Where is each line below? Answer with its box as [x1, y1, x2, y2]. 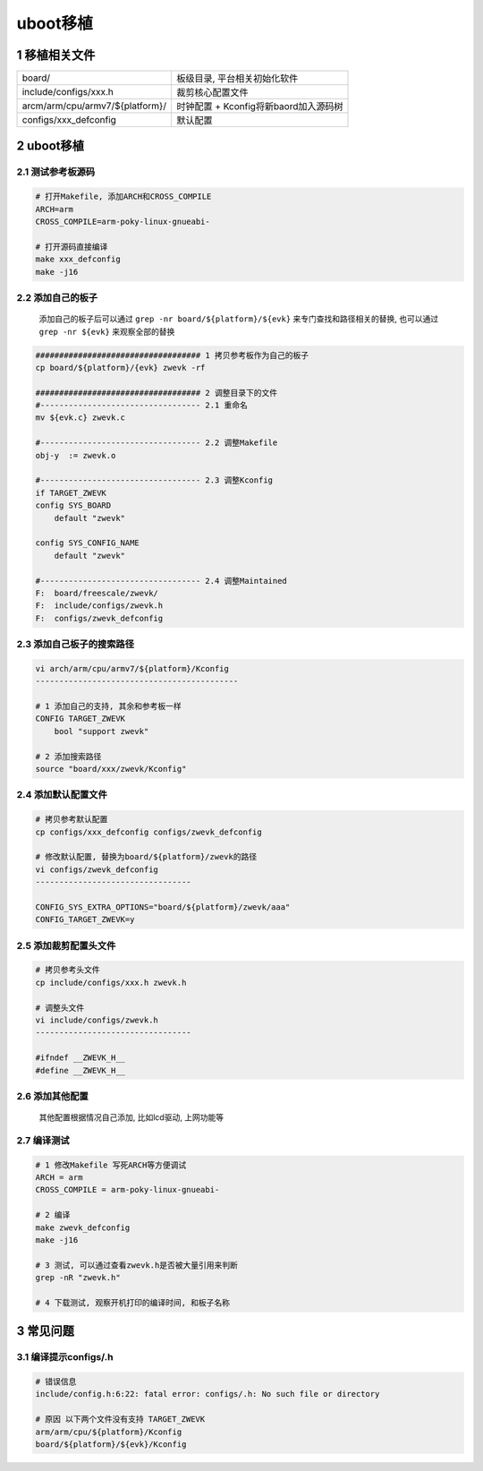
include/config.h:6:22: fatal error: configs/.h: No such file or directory [35, 1389, 380, 1399]
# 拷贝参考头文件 [35, 965, 100, 975]
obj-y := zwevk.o [35, 450, 116, 460]
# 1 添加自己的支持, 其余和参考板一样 [35, 701, 182, 712]
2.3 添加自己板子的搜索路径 [16, 638, 134, 651]
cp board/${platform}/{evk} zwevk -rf [35, 363, 206, 372]
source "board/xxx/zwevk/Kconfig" [35, 764, 187, 774]
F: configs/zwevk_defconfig [35, 613, 164, 623]
